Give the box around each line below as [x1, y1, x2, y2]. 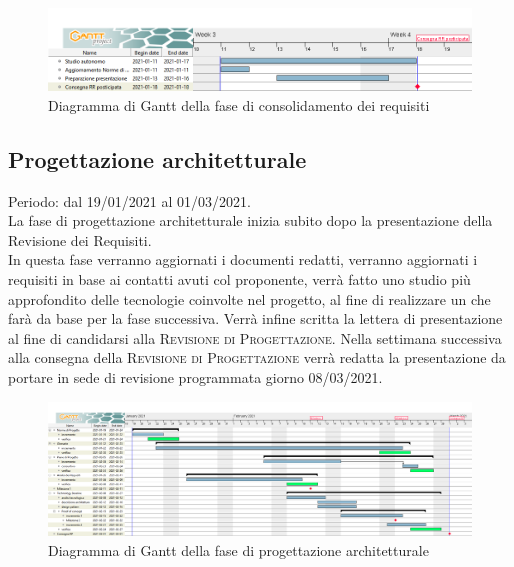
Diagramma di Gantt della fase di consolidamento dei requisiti [48, 94, 430, 115]
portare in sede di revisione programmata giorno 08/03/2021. [8, 366, 383, 387]
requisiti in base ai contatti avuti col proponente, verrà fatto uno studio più [8, 269, 471, 290]
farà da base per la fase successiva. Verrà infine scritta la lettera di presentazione [8, 308, 503, 329]
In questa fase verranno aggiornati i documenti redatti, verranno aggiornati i [8, 249, 478, 270]
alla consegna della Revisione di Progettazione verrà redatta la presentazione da [8, 347, 506, 368]
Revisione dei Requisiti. [8, 229, 152, 250]
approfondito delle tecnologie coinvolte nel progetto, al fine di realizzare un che [8, 288, 491, 309]
